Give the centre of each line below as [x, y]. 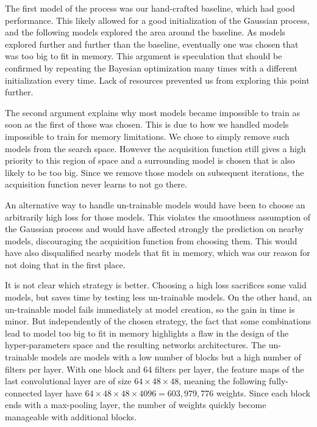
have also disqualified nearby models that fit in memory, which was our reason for [158, 253]
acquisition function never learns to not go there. [96, 184]
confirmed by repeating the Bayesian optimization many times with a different [151, 68]
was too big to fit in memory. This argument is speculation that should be [144, 56]
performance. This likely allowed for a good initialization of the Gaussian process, [157, 20]
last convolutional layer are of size [68, 381]
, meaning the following [223, 381]
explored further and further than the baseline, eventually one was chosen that [152, 44]
